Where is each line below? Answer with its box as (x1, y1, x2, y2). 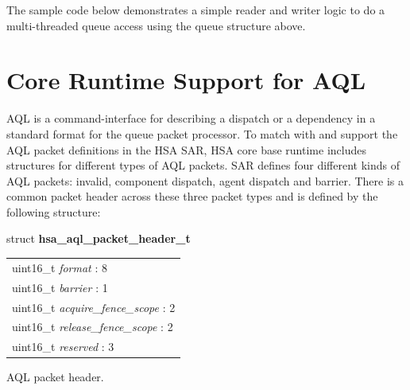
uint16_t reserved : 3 (12, 338, 114, 355)
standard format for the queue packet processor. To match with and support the (6, 125, 398, 142)
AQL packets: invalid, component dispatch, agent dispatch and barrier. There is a (6, 172, 404, 189)
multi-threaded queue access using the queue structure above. (6, 17, 306, 33)
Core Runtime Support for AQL (6, 64, 366, 96)
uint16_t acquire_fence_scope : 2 (12, 298, 176, 315)
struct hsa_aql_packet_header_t (6, 230, 191, 247)
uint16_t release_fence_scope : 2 (12, 318, 173, 335)
